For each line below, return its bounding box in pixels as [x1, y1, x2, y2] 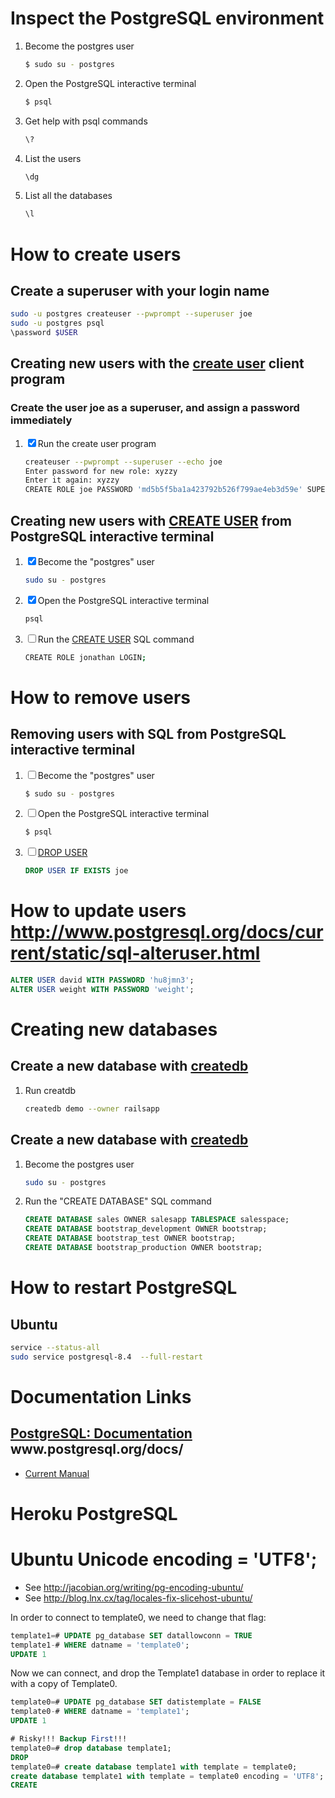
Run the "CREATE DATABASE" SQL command [24, 1195, 212, 1207]
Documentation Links [10, 1385, 192, 1408]
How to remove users [10, 686, 192, 709]
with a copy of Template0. [10, 1678, 118, 1690]
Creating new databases [10, 1018, 218, 1041]
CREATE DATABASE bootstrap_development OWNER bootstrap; [24, 1224, 268, 1234]
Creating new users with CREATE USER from [10, 512, 292, 529]
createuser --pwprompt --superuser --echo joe [24, 457, 223, 467]
